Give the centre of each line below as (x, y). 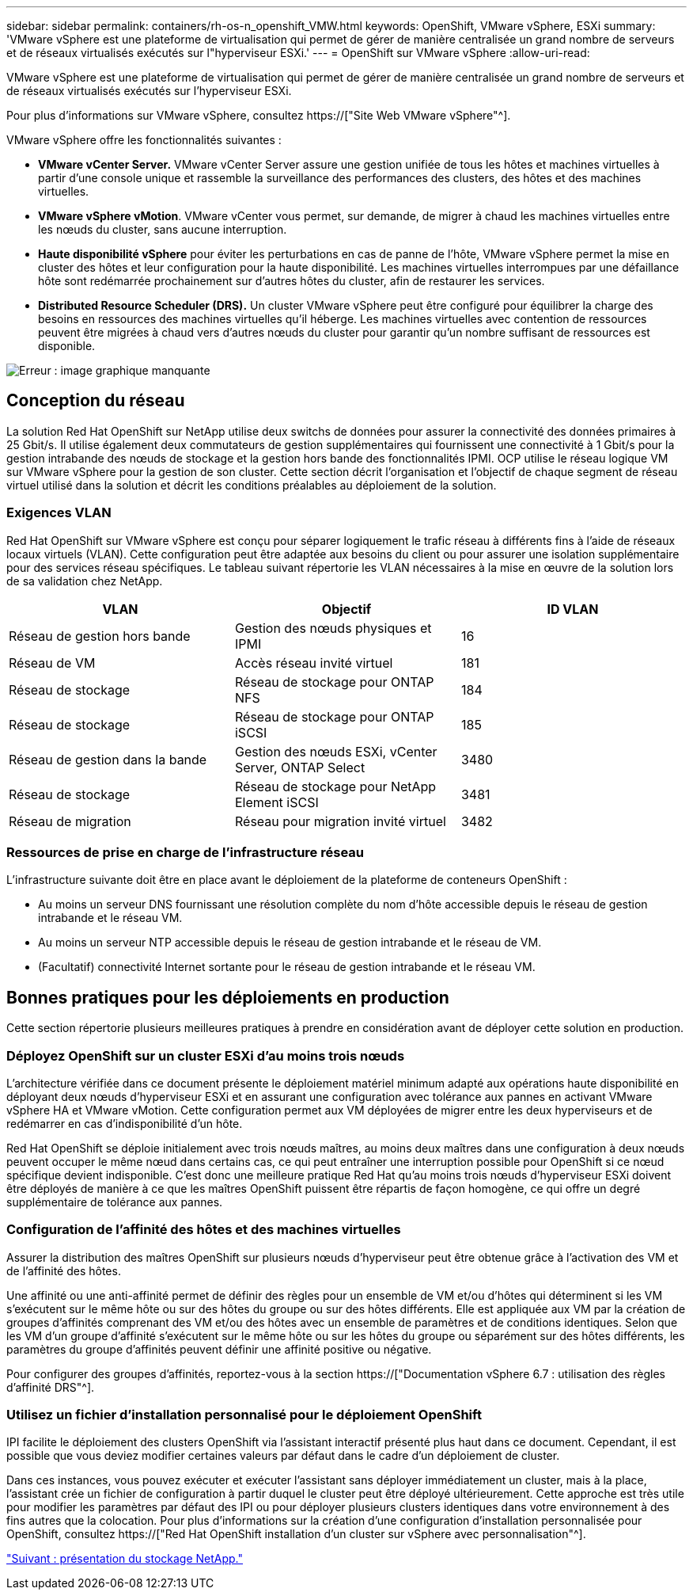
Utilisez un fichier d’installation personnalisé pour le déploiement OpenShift (244, 1415)
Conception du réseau (96, 401)
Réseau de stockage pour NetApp (335, 786)
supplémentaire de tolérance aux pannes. (115, 1202)
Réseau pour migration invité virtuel (340, 821)
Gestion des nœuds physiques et (333, 628)
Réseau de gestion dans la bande (108, 759)
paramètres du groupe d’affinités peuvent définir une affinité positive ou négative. (219, 1349)
